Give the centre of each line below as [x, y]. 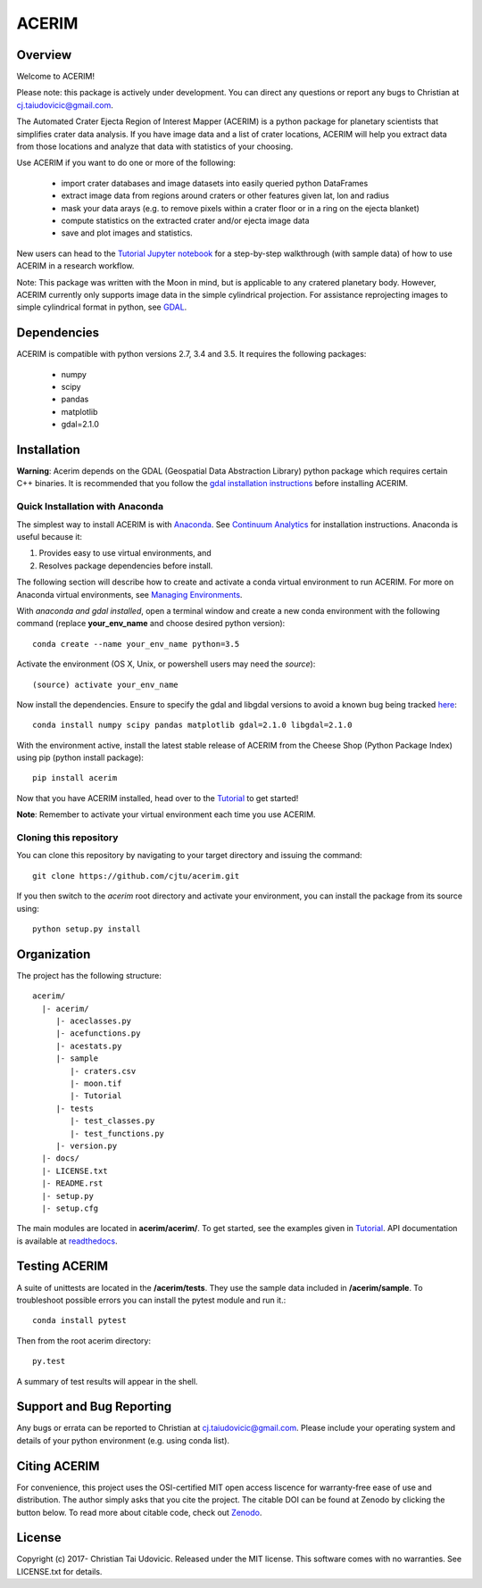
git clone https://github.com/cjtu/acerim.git [136, 876]
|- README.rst [72, 1183]
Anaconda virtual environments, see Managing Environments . [129, 594]
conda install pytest [79, 1321]
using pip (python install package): [80, 757]
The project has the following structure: [89, 975]
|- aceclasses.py [94, 1021]
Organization [54, 954]
